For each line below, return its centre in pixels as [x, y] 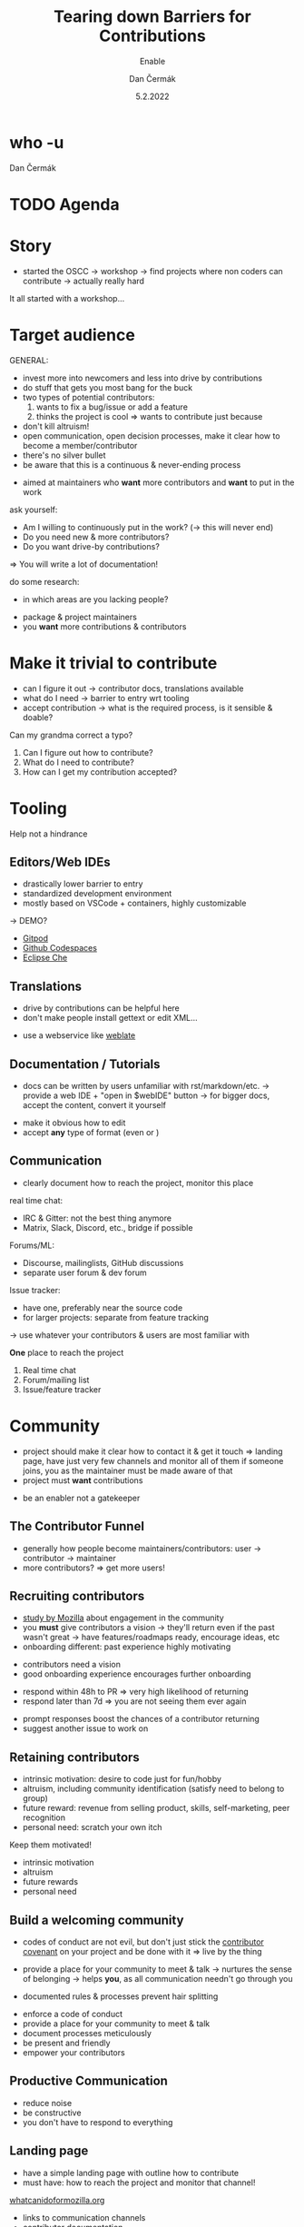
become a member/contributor [80, 445]
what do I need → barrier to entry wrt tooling [106, 698]
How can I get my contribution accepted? [100, 772]
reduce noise [47, 2103]
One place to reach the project [67, 1352]
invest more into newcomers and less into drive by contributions [142, 378]
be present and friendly [66, 2043]
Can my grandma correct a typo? [71, 735]
